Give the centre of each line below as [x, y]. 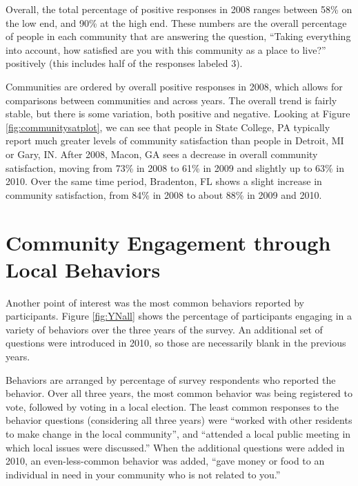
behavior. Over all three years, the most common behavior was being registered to [179, 393]
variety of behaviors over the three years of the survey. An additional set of [164, 329]
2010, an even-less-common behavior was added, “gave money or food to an [165, 461]
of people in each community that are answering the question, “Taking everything [178, 36]
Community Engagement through [168, 242]
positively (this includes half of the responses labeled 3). [124, 63]
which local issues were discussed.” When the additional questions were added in [175, 447]
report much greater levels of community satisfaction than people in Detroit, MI [175, 140]
